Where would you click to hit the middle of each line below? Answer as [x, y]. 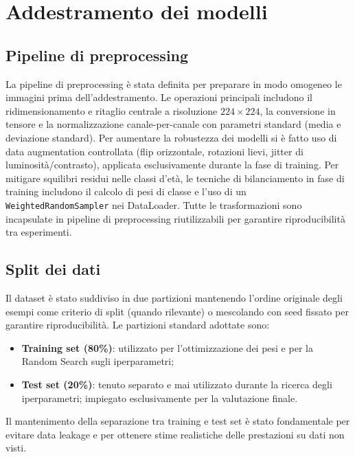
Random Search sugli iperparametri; [98, 361]
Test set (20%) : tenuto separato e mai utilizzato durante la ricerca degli [177, 384]
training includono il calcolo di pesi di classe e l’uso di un [126, 191]
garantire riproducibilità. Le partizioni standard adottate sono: [138, 325]
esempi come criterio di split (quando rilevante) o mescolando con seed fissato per [177, 311]
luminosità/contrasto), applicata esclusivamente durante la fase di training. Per [172, 165]
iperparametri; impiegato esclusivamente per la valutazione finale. [160, 398]
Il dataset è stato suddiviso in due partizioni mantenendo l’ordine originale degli [174, 297]
